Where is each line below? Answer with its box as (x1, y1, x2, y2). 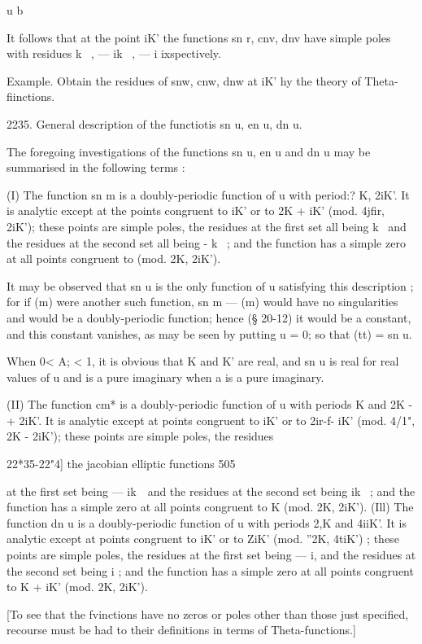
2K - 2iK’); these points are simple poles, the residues (7, 427, 274, 445)
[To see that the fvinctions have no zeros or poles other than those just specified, (7, 605, 409, 622)
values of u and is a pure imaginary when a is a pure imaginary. (7, 368, 324, 385)
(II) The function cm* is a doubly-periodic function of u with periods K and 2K (7, 396, 405, 413)
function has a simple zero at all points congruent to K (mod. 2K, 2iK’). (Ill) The (7, 498, 414, 515)
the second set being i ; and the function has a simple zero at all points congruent (7, 562, 414, 579)
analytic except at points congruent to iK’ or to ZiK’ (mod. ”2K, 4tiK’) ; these (7, 530, 399, 547)
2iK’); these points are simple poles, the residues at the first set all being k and (7, 217, 407, 234)
